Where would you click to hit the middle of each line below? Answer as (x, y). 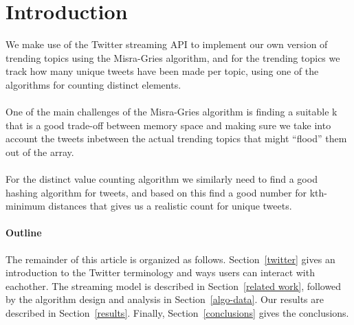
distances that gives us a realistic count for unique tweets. (170, 206)
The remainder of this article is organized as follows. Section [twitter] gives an (170, 259)
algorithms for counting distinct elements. (93, 84)
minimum (25, 206)
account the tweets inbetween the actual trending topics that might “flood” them (176, 138)
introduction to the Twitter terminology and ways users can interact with (160, 272)
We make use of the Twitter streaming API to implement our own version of (167, 44)
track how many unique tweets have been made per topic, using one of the (162, 71)
